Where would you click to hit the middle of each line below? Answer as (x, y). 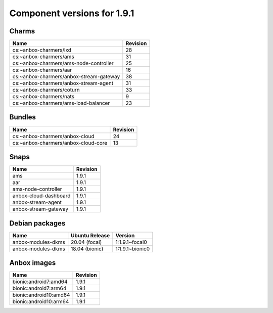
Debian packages (37, 223)
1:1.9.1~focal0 (131, 242)
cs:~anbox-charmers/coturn (46, 90)
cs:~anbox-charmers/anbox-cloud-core (60, 143)
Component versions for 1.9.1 (72, 13)
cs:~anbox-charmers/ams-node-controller (63, 63)
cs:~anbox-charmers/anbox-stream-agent (63, 83)
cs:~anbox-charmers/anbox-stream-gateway (66, 77)
